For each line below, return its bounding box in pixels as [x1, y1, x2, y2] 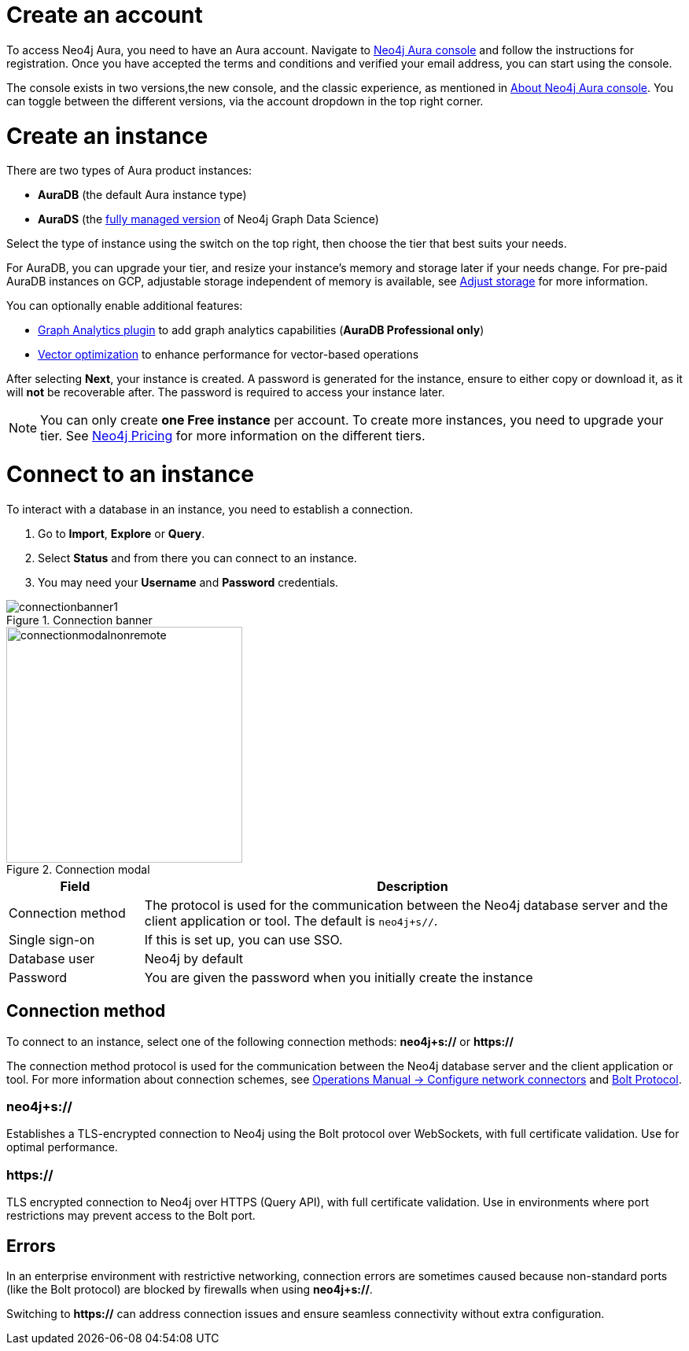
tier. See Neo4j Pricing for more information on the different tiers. [40, 428, 426, 444]
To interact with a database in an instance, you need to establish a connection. [6, 502, 413, 516]
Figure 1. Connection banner [6, 613, 153, 627]
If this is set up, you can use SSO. [144, 931, 343, 948]
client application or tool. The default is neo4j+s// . [144, 912, 438, 929]
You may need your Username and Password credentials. [38, 575, 339, 589]
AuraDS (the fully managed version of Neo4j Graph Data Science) [38, 212, 379, 226]
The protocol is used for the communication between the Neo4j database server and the [144, 896, 669, 913]
